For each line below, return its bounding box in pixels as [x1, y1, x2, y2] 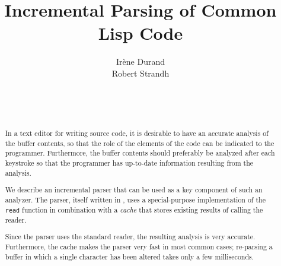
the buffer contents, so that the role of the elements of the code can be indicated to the [5, 138, 274, 148]
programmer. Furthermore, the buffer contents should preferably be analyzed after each [5, 148, 275, 158]
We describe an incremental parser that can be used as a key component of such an [5, 185, 263, 195]
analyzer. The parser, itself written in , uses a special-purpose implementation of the [5, 194, 266, 204]
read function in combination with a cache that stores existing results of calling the [5, 204, 263, 214]
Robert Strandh [111, 66, 170, 79]
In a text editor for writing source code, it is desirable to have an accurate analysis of [5, 128, 269, 138]
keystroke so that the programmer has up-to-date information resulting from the [5, 158, 254, 168]
